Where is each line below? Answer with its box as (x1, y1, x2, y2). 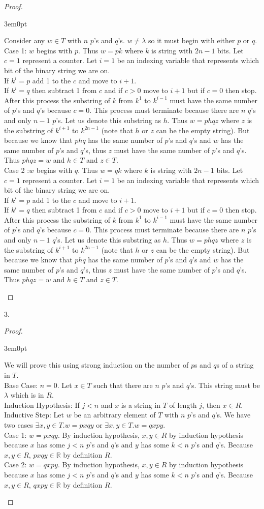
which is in (10, 390, 44, 400)
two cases (4, 419, 33, 430)
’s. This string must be (189, 379, 260, 390)
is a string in (121, 399, 161, 410)
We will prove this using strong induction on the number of (4, 360, 189, 370)
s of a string (216, 360, 254, 370)
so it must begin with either (148, 35, 235, 46)
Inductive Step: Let (4, 409, 64, 420)
